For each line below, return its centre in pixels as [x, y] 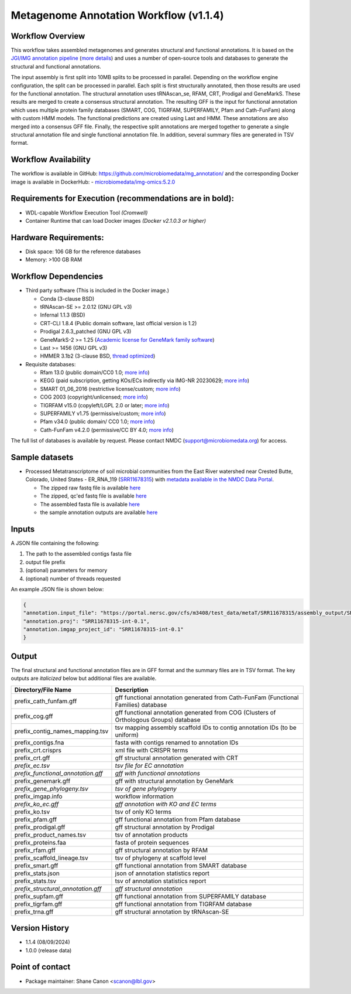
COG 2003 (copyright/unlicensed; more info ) [94, 397]
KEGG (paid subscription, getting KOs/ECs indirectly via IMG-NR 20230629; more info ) [145, 380]
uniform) [127, 734]
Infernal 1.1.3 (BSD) [63, 315]
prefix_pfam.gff [36, 819]
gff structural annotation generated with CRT [177, 758]
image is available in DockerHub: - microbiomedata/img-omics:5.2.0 [93, 182]
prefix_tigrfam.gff [38, 904]
